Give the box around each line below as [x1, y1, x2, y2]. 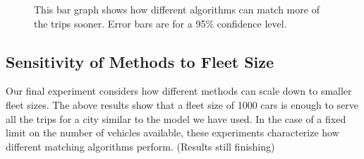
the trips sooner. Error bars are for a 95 [34, 16, 206, 30]
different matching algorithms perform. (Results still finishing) [6, 139, 275, 153]
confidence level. [217, 16, 287, 30]
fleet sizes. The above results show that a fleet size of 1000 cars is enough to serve [6, 97, 359, 112]
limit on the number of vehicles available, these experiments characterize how [6, 125, 339, 140]
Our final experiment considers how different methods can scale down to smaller [6, 83, 352, 98]
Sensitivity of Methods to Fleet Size [6, 50, 274, 72]
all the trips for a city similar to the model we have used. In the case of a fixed [6, 111, 346, 126]
